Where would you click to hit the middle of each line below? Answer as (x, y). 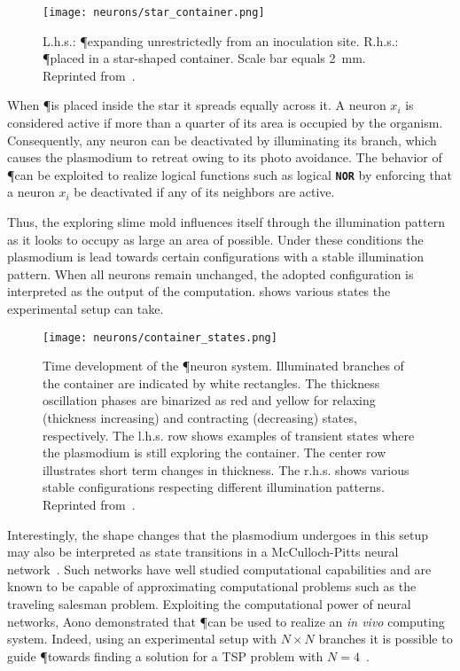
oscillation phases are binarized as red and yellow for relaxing (209, 400)
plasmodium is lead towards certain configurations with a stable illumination (215, 257)
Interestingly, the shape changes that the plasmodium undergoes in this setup (218, 534)
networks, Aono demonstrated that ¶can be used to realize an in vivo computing (226, 621)
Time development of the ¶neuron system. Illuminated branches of (223, 366)
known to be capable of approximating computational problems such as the (212, 586)
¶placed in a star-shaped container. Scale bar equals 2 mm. (204, 58)
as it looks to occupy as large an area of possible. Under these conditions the (215, 239)
